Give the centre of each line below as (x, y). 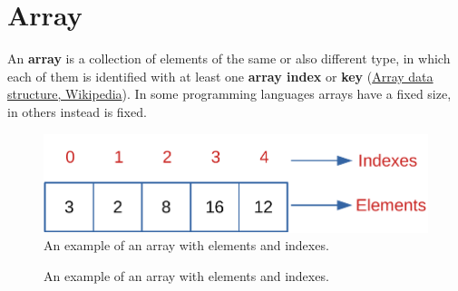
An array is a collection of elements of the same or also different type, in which (229, 58)
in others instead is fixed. (77, 111)
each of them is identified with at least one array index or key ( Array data (220, 76)
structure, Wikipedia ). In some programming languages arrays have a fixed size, (229, 94)
